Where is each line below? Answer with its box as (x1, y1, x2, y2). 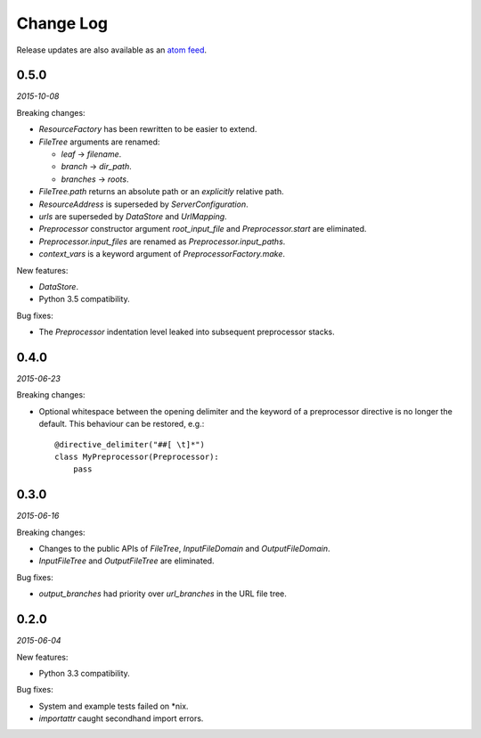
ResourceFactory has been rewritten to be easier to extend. (38, 124, 257, 135)
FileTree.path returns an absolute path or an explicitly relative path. (38, 186, 284, 197)
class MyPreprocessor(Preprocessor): (54, 451, 220, 462)
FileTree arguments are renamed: (38, 136, 160, 147)
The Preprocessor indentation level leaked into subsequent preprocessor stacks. (38, 326, 336, 338)
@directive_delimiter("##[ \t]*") (54, 439, 205, 449)
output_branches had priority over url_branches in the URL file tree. (38, 588, 287, 599)
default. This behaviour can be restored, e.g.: (38, 419, 205, 430)
